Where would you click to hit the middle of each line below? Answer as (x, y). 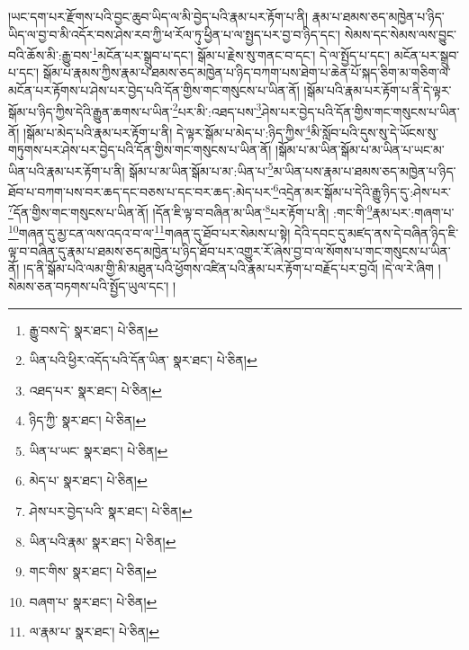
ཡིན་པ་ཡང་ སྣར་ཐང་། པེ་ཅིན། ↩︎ (99, 450)
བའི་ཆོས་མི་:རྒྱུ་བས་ (50, 54)
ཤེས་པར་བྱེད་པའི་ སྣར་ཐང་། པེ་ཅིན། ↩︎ (111, 511)
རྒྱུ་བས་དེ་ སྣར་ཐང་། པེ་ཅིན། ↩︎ (94, 329)
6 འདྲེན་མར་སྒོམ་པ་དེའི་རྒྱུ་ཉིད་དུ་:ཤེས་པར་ (362, 190)
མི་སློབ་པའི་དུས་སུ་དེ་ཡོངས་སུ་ (374, 132)
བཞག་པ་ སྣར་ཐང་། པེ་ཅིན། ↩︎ (93, 601)
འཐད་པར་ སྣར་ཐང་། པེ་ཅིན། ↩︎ (95, 390)
